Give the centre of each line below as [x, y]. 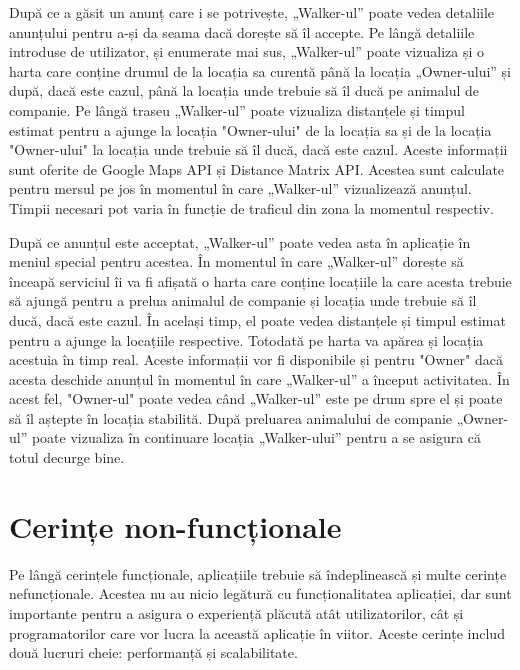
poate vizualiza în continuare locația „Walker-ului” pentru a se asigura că [256, 437]
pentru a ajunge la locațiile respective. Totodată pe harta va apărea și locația [246, 339]
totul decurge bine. [67, 457]
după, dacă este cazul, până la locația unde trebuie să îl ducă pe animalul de [244, 90]
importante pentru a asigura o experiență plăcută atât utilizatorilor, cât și [236, 612]
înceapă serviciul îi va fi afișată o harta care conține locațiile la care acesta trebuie [260, 280]
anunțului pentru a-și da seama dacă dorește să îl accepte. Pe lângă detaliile [242, 31]
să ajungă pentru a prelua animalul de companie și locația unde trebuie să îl [243, 300]
